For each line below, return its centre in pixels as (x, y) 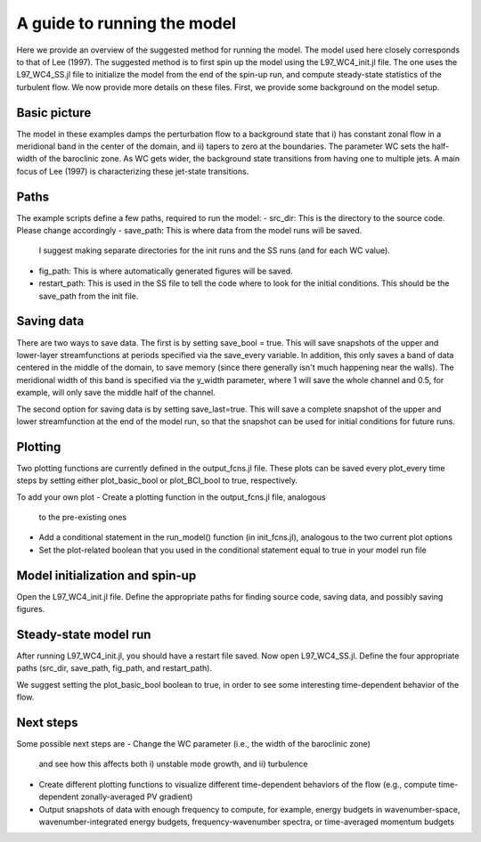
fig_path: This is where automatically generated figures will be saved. (166, 271)
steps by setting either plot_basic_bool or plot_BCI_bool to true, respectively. (157, 480)
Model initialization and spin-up (106, 575)
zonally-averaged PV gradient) (137, 797)
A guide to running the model (126, 23)
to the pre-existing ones (83, 517)
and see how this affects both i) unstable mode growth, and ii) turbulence (173, 764)
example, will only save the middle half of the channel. (116, 393)
